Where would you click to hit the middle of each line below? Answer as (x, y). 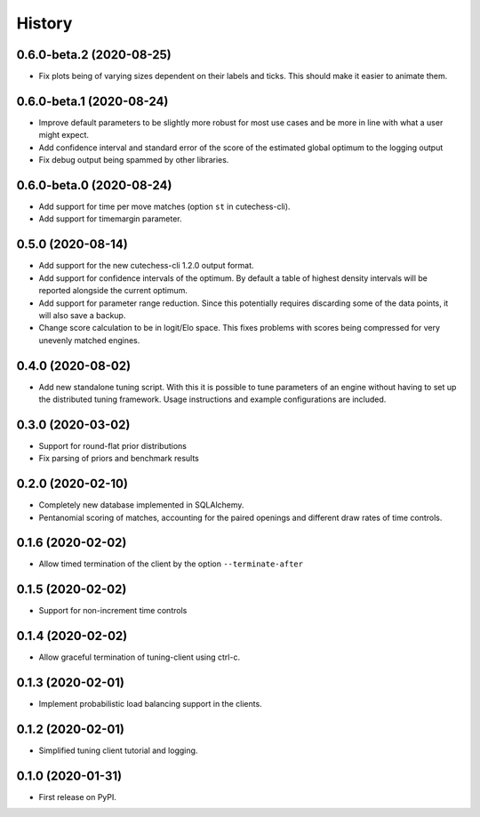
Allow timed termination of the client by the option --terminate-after (171, 564)
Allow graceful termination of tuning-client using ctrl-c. (139, 657)
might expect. (64, 135)
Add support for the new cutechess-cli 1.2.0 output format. (146, 266)
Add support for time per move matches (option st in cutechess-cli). (164, 207)
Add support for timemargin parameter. (110, 219)
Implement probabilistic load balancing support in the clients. (150, 704)
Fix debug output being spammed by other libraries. (134, 160)
